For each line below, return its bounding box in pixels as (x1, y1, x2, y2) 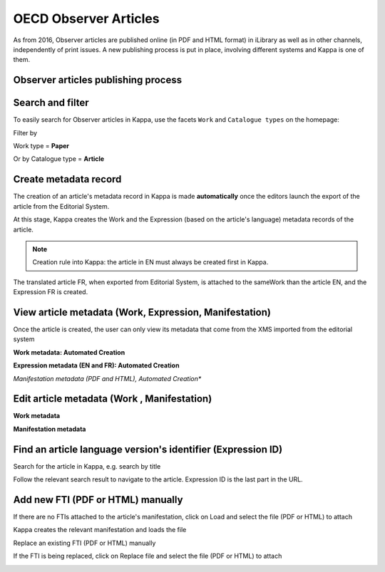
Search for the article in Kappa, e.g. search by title (13, 462, 161, 470)
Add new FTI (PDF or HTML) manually (13, 494, 183, 506)
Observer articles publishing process (13, 74, 182, 86)
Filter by (13, 128, 38, 137)
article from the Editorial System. (13, 202, 110, 210)
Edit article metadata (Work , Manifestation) (13, 392, 212, 405)
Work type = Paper (13, 142, 70, 150)
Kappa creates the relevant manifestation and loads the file (13, 526, 187, 534)
